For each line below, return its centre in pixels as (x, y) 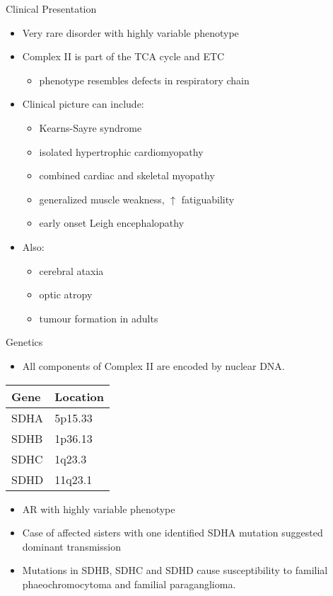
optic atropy (66, 294)
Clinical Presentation (51, 9)
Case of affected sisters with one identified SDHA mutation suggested (173, 533)
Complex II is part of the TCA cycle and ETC (123, 56)
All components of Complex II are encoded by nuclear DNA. (153, 365)
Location (79, 396)
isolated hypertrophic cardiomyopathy (121, 151)
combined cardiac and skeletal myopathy (127, 175)
